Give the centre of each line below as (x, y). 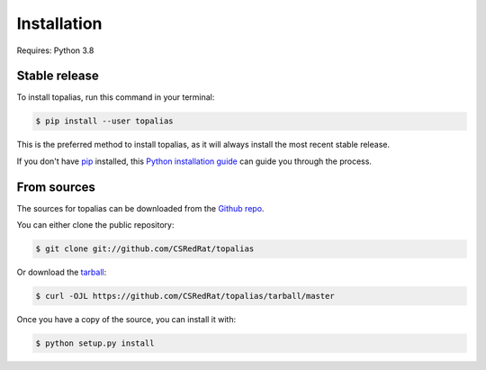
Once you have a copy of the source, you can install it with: (126, 320)
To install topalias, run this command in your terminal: (116, 97)
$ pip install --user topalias (105, 121)
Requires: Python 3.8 (55, 50)
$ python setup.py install (95, 343)
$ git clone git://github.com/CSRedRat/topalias (145, 249)
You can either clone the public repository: (95, 225)
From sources (56, 187)
